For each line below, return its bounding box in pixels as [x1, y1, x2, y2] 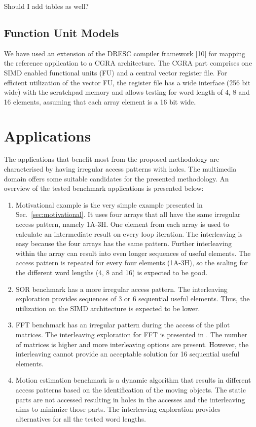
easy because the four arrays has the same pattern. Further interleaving [15, 238, 232, 249]
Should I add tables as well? [4, 1, 89, 11]
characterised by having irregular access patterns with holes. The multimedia [4, 164, 237, 174]
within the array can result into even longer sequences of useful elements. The [15, 248, 251, 258]
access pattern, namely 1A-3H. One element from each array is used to [15, 219, 229, 229]
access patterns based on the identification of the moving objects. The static [15, 384, 246, 394]
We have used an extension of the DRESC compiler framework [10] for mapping [4, 48, 246, 58]
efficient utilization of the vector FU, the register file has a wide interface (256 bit [4, 77, 251, 87]
